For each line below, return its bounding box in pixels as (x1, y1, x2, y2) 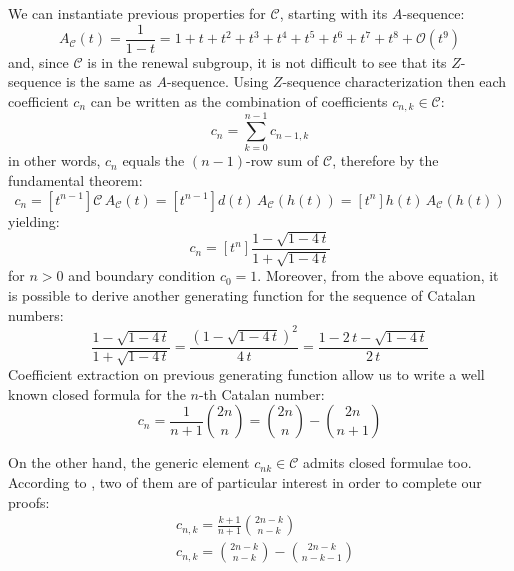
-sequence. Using (166, 71, 269, 92)
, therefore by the (332, 150, 439, 171)
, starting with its (279, 3, 388, 23)
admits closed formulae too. (302, 452, 472, 473)
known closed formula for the (8, 383, 186, 404)
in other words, (8, 150, 101, 171)
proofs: (8, 491, 50, 512)
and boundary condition (68, 265, 216, 286)
